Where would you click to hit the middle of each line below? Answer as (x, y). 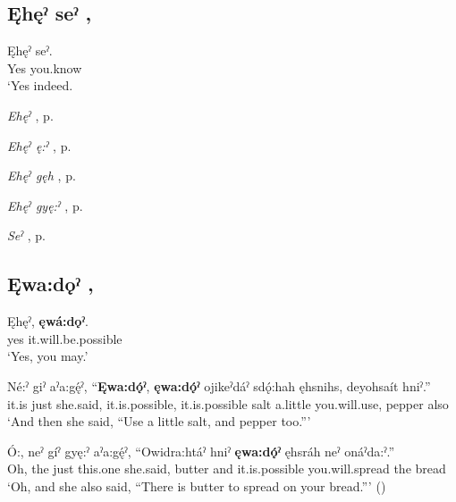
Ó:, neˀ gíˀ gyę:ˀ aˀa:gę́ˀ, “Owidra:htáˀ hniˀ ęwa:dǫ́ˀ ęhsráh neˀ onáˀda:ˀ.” (201, 451)
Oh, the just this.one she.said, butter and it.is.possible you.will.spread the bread (227, 469)
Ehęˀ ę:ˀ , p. (39, 145)
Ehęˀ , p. (30, 115)
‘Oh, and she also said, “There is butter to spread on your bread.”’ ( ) (197, 485)
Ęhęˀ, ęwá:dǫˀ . (48, 321)
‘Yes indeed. (40, 85)
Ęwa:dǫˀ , (51, 284)
